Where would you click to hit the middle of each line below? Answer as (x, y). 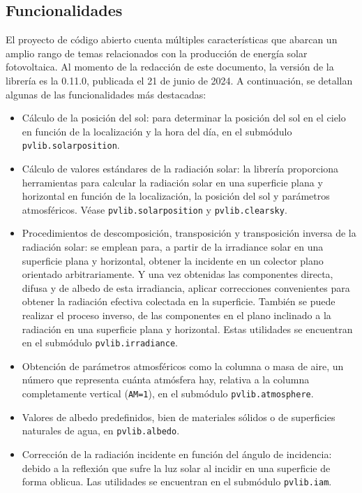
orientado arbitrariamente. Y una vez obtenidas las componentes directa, (178, 274)
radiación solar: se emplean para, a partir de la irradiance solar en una (173, 247)
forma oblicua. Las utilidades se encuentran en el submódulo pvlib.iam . (177, 481)
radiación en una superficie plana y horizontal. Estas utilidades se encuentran (187, 329)
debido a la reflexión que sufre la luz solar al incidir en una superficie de (176, 468)
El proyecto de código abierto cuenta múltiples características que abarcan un (172, 39)
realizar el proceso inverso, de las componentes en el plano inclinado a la (176, 315)
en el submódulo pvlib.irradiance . (100, 343)
